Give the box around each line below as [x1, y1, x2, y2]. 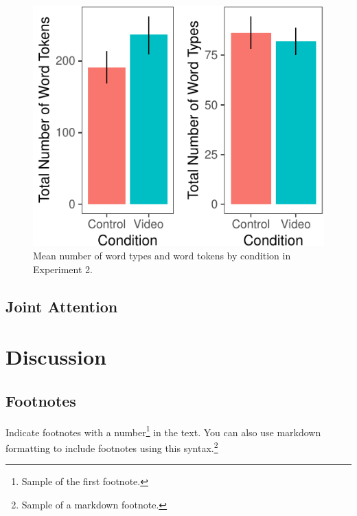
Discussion [5, 343, 106, 371]
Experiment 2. [33, 261, 93, 276]
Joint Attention [5, 295, 118, 316]
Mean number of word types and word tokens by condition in [33, 248, 291, 263]
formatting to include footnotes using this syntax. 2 [5, 439, 218, 455]
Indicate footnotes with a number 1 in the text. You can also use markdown [5, 422, 321, 439]
